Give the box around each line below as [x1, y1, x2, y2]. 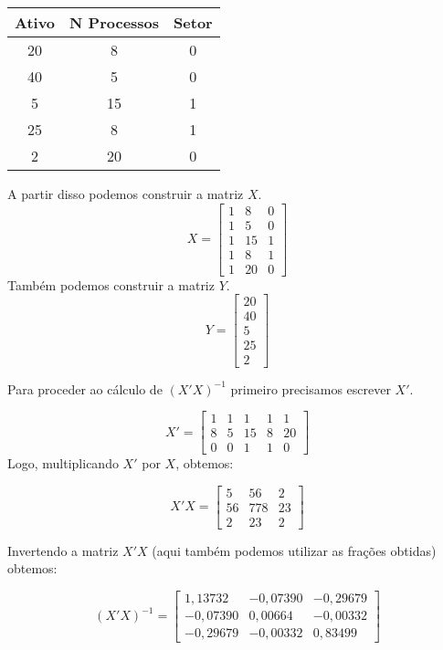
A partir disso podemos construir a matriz [7, 184, 244, 203]
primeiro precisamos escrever [230, 379, 391, 398]
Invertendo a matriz [7, 540, 119, 560]
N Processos [69, 12, 160, 33]
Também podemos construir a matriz [7, 275, 215, 294]
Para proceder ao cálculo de [7, 379, 163, 398]
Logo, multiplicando [7, 454, 119, 473]
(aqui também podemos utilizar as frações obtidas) [152, 540, 437, 560]
